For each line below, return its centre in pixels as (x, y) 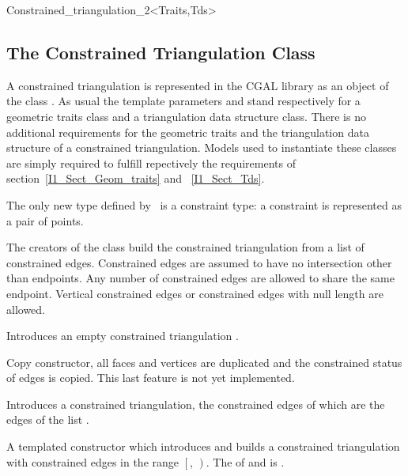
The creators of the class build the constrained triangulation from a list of (185, 247)
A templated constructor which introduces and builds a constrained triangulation (203, 446)
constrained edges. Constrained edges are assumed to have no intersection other (199, 262)
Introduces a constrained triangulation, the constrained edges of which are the (196, 404)
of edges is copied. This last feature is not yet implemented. (151, 378)
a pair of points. (45, 220)
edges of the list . (48, 419)
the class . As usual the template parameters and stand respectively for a (183, 101)
